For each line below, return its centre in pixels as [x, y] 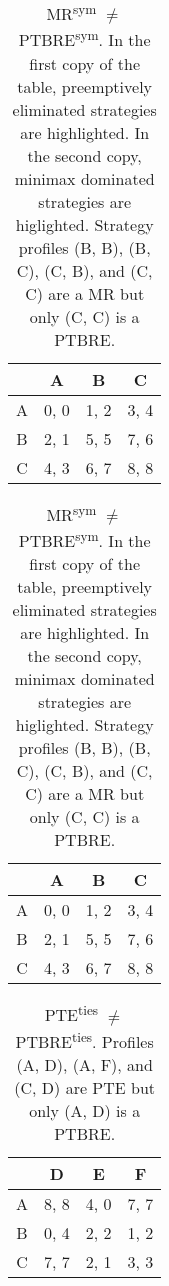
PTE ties [71, 1013]
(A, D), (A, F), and [84, 1064]
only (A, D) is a [85, 1110]
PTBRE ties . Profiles [84, 1039]
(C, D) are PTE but [85, 1087]
